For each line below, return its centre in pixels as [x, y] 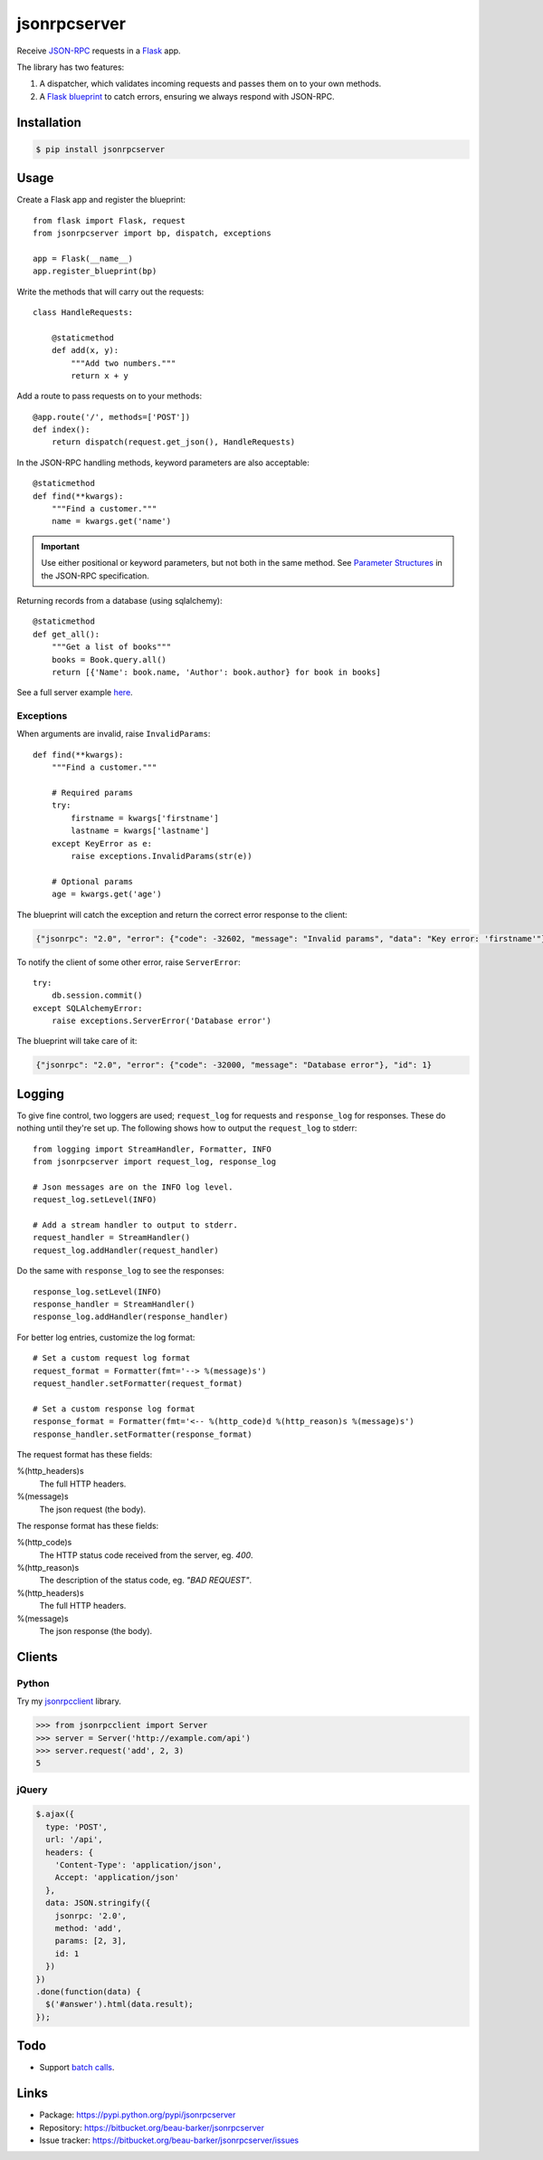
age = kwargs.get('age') [106, 894]
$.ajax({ [55, 1814]
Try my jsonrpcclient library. [69, 1701]
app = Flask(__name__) [83, 258]
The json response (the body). [96, 1631]
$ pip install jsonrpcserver [100, 149]
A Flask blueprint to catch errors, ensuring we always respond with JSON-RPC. [187, 96]
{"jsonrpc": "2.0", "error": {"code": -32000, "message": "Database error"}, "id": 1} [234, 1065]
